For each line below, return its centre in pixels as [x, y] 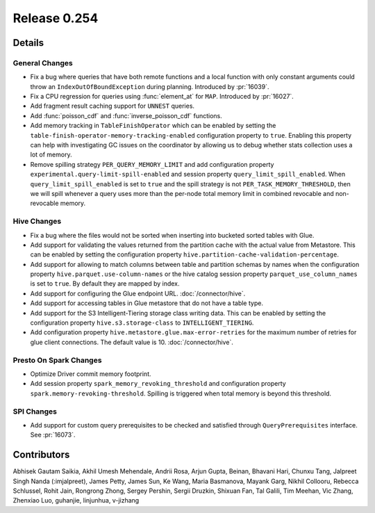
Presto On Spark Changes [57, 360]
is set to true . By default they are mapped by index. [105, 284]
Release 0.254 [56, 18]
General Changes [43, 63]
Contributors [41, 455]
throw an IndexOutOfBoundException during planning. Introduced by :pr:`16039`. [150, 86]
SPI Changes [35, 412]
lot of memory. [51, 155]
